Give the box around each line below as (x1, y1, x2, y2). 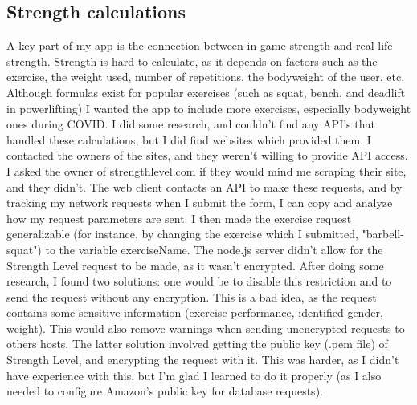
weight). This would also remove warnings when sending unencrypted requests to (6, 319, 405, 336)
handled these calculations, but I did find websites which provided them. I (6, 131, 371, 148)
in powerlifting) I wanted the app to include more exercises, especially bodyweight (6, 99, 411, 116)
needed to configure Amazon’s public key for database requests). (6, 383, 323, 399)
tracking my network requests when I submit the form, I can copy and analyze (6, 194, 393, 211)
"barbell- (362, 225, 404, 242)
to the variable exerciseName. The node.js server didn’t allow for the (45, 241, 383, 257)
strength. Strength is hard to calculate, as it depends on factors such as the (6, 52, 378, 69)
